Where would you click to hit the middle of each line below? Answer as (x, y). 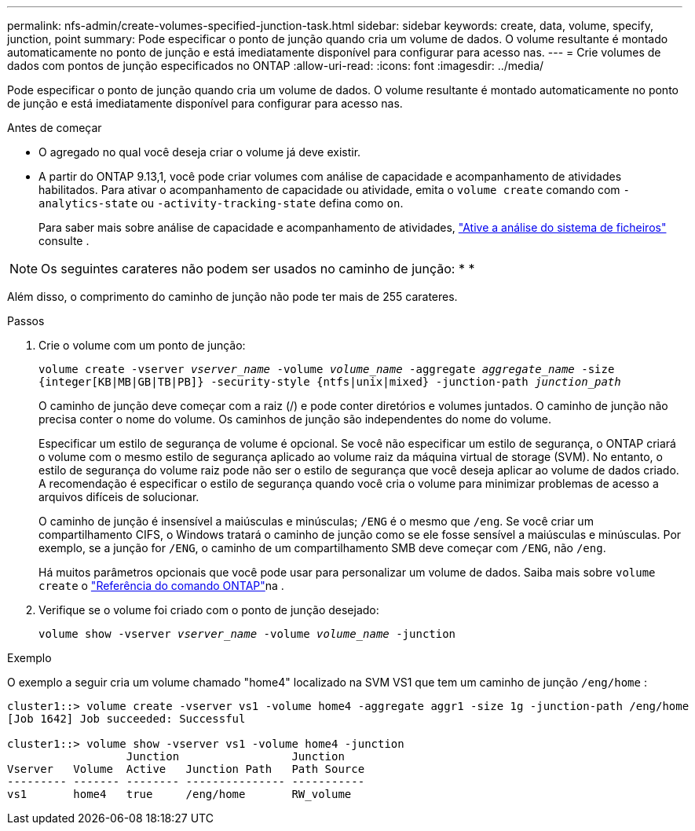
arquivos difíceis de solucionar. (119, 497)
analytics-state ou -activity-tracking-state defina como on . (221, 203)
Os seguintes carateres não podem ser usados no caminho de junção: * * (258, 269)
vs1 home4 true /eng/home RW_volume (179, 794)
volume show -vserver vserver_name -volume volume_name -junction (247, 634)
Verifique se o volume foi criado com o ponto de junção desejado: (209, 610)
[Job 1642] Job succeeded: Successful (126, 719)
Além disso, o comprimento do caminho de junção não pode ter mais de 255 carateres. (232, 297)
